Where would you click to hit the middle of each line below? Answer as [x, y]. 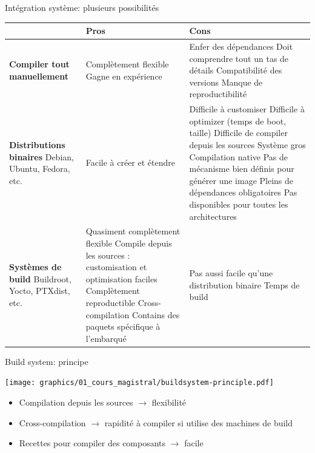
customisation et [116, 267]
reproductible [111, 302]
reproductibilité [218, 94]
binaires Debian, [41, 156]
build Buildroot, [40, 278]
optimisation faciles [121, 278]
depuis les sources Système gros [247, 144]
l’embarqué [106, 338]
